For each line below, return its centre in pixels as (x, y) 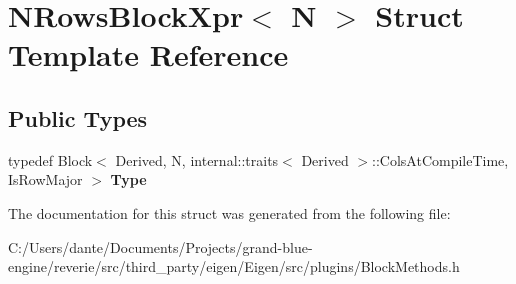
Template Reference (148, 54)
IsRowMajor (45, 179)
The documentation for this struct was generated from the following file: (229, 212)
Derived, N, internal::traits (197, 159)
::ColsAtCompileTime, (440, 159)
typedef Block (50, 159)
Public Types (78, 117)
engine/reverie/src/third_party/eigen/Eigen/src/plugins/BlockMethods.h (234, 266)
